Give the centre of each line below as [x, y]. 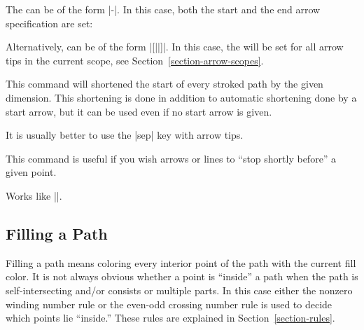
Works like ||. [34, 195]
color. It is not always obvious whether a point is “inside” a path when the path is [182, 276]
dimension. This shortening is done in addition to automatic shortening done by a [181, 97]
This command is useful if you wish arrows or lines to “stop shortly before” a [171, 158]
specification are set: [49, 23]
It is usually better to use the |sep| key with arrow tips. [125, 135]
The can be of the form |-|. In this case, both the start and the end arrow [163, 9]
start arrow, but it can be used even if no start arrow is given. [139, 111]
